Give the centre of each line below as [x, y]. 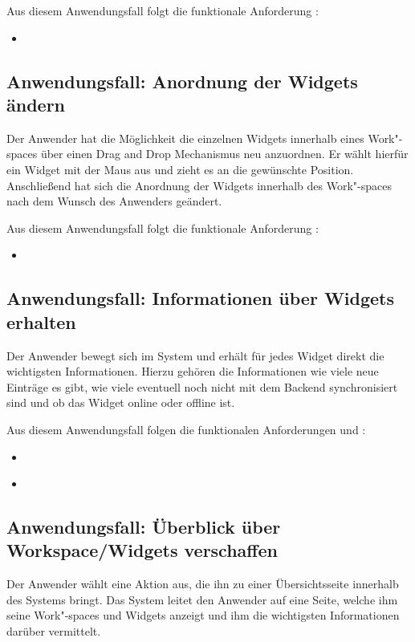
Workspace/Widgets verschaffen [142, 550]
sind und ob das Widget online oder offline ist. [121, 402]
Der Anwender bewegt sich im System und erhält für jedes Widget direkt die [195, 355]
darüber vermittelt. [54, 631]
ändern [36, 104]
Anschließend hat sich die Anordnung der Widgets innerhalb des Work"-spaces [199, 185]
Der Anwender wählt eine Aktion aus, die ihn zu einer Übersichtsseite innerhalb [203, 584]
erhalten [41, 321]
